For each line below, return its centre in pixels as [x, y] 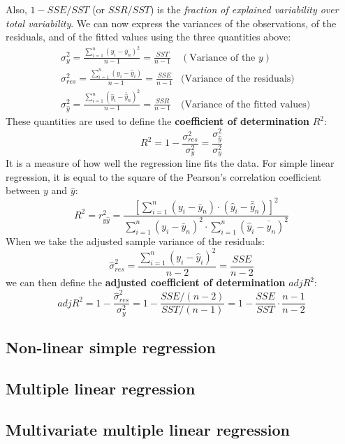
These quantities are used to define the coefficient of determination [157, 121]
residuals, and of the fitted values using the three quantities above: [148, 37]
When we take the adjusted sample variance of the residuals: [135, 240]
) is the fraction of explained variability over [244, 9]
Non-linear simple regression [111, 347]
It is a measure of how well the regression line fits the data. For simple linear [170, 163]
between [23, 190]
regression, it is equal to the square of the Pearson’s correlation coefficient [163, 176]
